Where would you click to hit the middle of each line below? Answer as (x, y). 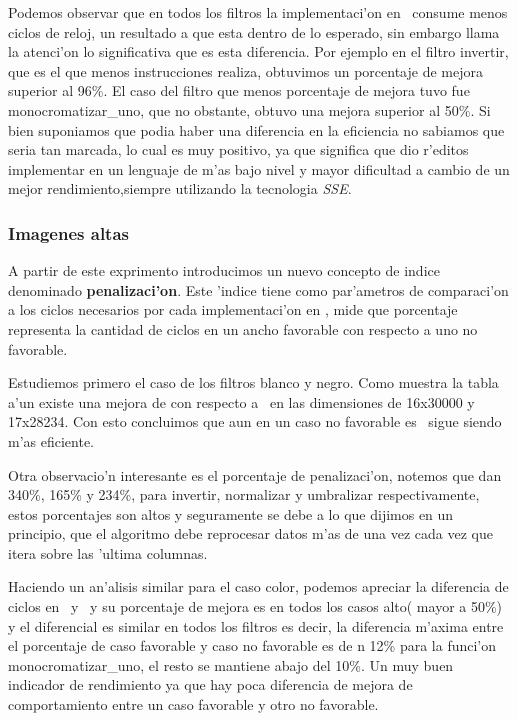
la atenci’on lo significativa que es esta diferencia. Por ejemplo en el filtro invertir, (258, 51)
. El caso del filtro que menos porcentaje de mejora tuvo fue (286, 90)
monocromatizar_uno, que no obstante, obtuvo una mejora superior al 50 (233, 109)
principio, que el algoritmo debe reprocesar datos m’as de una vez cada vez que (250, 533)
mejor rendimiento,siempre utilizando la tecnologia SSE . (180, 188)
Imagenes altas (68, 232)
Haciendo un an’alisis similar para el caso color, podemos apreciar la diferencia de (258, 586)
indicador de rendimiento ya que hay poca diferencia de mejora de (210, 684)
